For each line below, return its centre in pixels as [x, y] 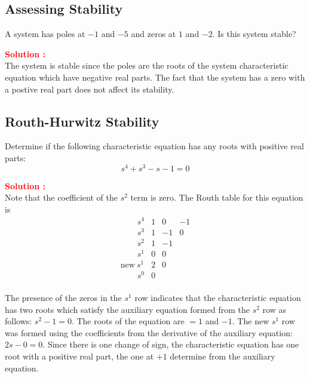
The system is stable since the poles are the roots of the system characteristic [147, 65]
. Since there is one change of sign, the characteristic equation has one [171, 344]
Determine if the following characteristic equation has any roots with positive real [154, 146]
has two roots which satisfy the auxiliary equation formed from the [127, 309]
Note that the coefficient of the [61, 197]
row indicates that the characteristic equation [218, 298]
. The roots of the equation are [128, 321]
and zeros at [154, 34]
